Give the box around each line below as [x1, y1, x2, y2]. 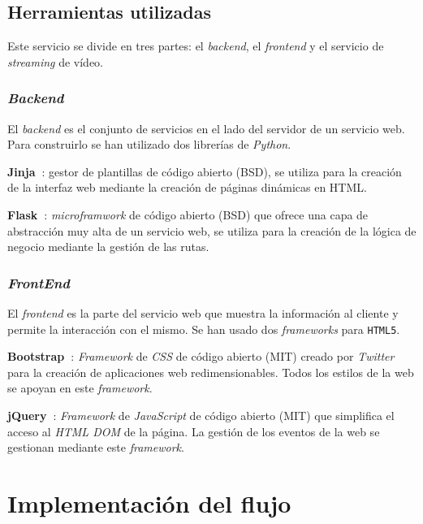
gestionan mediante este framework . [7, 439, 184, 456]
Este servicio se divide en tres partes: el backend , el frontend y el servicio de [7, 37, 384, 54]
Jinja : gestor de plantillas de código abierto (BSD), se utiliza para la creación [7, 162, 402, 180]
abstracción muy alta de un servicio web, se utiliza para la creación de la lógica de [7, 222, 417, 239]
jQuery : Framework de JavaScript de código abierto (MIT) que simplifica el [7, 407, 395, 424]
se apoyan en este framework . [7, 379, 153, 396]
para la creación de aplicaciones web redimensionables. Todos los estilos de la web [7, 363, 414, 380]
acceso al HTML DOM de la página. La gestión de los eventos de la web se [7, 422, 380, 440]
